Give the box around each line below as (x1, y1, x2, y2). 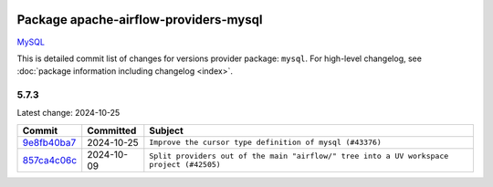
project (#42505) (149, 160, 221, 169)
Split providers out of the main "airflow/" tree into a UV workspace (149, 151, 449, 161)
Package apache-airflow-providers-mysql (16, 12, 263, 27)
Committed (87, 124, 137, 137)
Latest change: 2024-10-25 (16, 108, 121, 119)
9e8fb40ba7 (22, 136, 77, 149)
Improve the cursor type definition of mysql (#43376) (149, 138, 383, 148)
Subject (149, 124, 184, 137)
